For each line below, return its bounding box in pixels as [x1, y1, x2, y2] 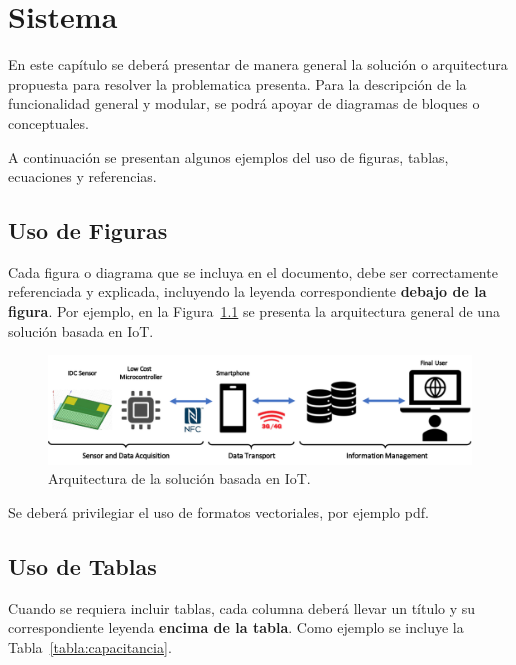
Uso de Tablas [8, 550, 157, 581]
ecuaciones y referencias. [8, 166, 157, 187]
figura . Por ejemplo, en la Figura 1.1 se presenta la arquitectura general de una [8, 301, 500, 322]
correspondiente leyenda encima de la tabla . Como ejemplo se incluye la [8, 617, 464, 638]
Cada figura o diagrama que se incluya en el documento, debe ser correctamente [8, 261, 498, 282]
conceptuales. [8, 112, 89, 133]
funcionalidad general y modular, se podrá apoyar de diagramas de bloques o [8, 93, 480, 114]
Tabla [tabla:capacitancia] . [8, 636, 172, 657]
